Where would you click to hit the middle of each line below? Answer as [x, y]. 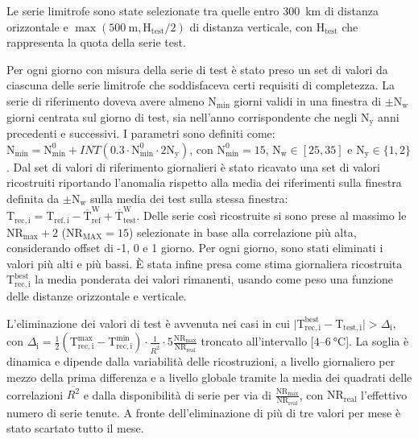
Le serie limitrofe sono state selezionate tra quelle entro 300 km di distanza [192, 10]
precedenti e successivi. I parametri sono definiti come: [141, 133]
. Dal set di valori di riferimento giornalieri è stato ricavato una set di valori [193, 166]
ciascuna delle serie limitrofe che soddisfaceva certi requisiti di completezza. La [201, 85]
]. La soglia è [377, 341]
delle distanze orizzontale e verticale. [97, 296]
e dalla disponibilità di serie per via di [177, 394]
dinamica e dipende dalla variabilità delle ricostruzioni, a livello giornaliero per [201, 361]
